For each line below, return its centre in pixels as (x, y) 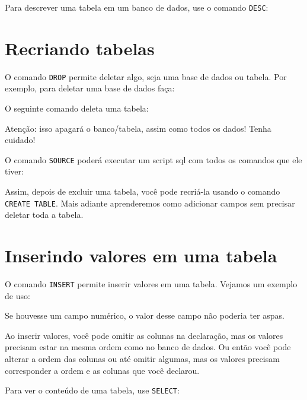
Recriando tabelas (80, 48)
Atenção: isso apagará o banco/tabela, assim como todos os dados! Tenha (138, 128)
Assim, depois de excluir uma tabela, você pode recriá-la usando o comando (143, 191)
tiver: (14, 171)
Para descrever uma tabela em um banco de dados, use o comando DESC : (137, 7)
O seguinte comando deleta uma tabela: (77, 108)
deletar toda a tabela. (44, 215)
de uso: (17, 295)
